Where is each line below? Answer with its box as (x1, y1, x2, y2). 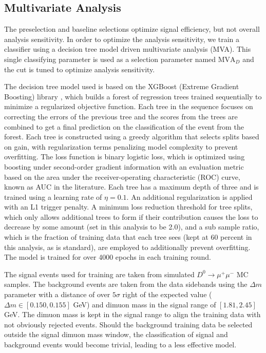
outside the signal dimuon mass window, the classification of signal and (4, 329, 228, 340)
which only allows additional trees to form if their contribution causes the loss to (4, 211, 258, 222)
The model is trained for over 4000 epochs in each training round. (4, 252, 211, 262)
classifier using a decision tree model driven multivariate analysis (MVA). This (4, 44, 251, 54)
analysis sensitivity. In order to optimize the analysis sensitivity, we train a (4, 33, 240, 44)
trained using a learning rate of (4, 191, 102, 202)
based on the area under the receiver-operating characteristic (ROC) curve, (4, 171, 240, 182)
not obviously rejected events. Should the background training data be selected (4, 319, 253, 329)
